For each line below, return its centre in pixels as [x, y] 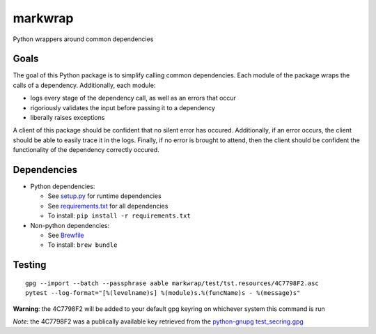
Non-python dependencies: [70, 225]
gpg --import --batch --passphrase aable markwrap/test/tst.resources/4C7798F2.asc [172, 283]
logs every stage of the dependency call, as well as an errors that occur [133, 98]
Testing [30, 265]
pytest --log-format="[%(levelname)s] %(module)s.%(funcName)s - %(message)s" [163, 293]
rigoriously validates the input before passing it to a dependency [123, 107]
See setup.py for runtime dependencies [104, 196]
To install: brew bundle [83, 245]
